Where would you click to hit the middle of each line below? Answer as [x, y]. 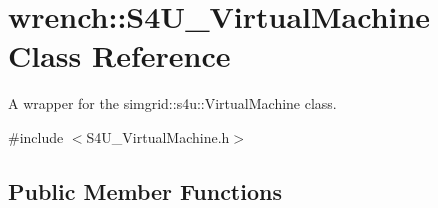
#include [36, 136]
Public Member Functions [145, 190]
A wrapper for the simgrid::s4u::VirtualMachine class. [172, 103]
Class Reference [119, 55]
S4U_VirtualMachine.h [158, 136]
